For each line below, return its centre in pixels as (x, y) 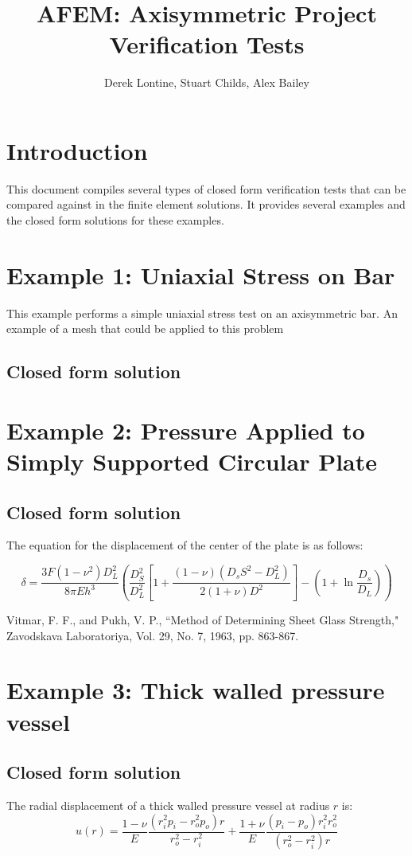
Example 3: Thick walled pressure (196, 690)
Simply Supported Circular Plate (192, 461)
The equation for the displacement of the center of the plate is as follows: (185, 545)
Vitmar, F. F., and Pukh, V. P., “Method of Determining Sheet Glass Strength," (203, 620)
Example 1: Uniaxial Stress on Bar (201, 274)
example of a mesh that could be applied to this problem (145, 328)
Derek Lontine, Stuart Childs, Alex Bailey (207, 82)
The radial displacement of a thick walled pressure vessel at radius (168, 805)
